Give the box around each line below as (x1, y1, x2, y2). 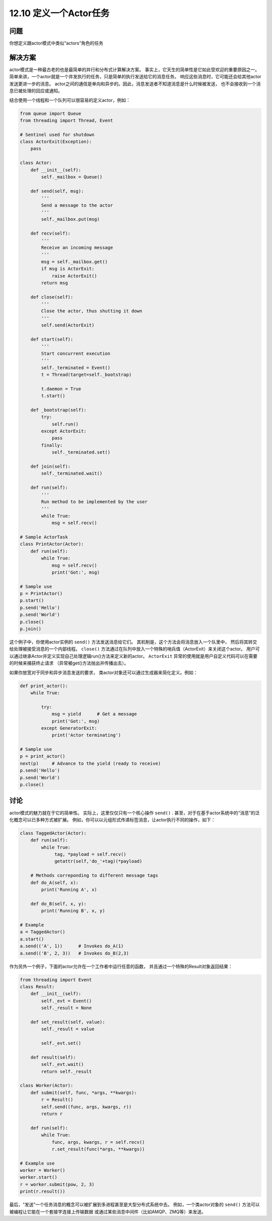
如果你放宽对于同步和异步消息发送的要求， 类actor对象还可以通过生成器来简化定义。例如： (9, 669, 198, 676)
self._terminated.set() (51, 450, 111, 455)
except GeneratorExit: (41, 725, 98, 731)
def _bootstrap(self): (30, 407, 87, 413)
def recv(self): (30, 231, 71, 237)
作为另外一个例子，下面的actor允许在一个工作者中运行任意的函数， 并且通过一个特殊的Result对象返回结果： (9, 963, 233, 969)
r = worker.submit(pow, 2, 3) (20, 1181, 95, 1187)
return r (41, 1111, 63, 1117)
